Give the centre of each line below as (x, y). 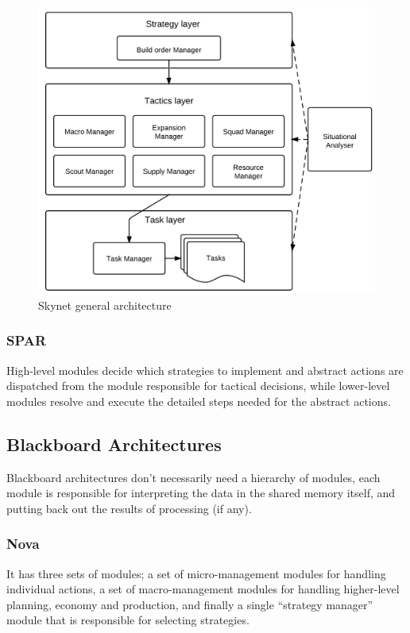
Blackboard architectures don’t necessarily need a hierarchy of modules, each (193, 477)
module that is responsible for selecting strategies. (128, 620)
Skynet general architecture (105, 305)
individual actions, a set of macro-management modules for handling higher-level (203, 589)
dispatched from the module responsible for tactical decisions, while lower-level (198, 386)
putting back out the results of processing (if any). (129, 508)
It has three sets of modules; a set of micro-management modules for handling (196, 573)
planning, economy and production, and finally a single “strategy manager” (190, 604)
